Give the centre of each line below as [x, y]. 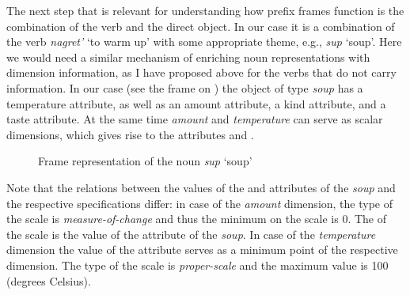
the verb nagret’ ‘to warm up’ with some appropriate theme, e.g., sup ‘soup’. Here [204, 42]
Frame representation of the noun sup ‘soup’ [145, 161]
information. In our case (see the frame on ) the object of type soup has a [185, 87]
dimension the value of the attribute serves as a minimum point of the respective [202, 250]
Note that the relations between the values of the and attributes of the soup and [201, 187]
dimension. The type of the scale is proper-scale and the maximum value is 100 [197, 265]
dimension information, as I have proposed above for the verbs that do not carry [201, 72]
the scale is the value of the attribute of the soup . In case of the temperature [191, 234]
